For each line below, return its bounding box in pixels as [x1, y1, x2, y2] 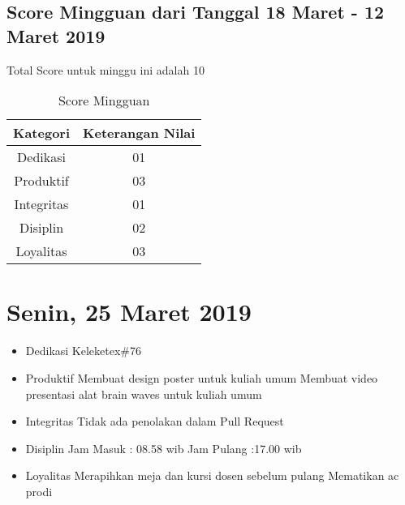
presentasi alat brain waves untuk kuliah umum [25, 385, 262, 402]
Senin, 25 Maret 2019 [6, 295, 252, 328]
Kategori [13, 123, 71, 143]
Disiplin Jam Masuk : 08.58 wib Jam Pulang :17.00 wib [25, 439, 302, 456]
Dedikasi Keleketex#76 [25, 342, 141, 359]
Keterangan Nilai [83, 123, 196, 143]
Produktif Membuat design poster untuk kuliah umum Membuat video [25, 369, 378, 386]
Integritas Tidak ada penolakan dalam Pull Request [25, 413, 284, 430]
